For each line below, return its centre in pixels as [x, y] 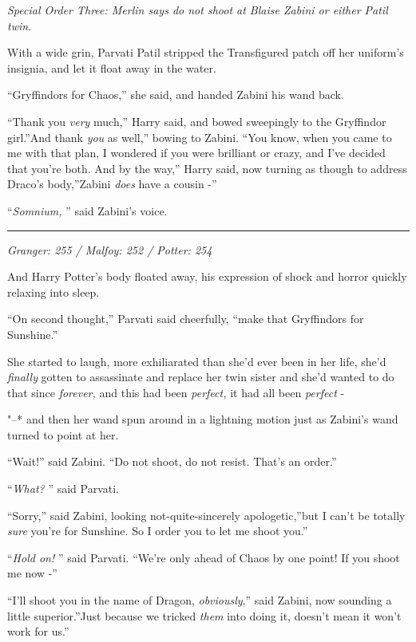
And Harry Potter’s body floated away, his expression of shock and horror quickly [207, 276]
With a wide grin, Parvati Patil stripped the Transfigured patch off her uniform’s [206, 52]
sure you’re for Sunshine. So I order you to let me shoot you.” [158, 531]
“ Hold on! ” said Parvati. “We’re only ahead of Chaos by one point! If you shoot [204, 557]
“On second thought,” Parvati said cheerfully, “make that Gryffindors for [186, 319]
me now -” [32, 573]
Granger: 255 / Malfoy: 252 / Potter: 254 [110, 249]
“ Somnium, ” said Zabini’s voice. [87, 210]
